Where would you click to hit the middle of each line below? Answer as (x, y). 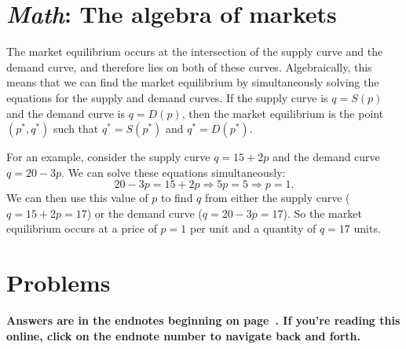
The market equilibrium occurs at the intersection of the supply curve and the (195, 51)
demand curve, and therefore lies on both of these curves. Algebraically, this (189, 66)
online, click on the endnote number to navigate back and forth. (183, 335)
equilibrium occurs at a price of (82, 228)
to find (177, 198)
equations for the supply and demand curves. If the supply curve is (167, 97)
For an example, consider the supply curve (108, 157)
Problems (59, 283)
